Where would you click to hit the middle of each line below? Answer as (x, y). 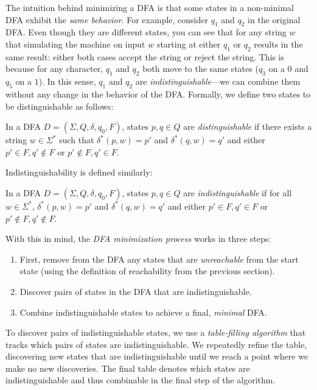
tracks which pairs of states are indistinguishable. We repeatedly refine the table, (156, 344)
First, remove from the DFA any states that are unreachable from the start (159, 259)
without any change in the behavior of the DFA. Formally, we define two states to (158, 94)
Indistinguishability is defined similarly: (79, 172)
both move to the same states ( (200, 69)
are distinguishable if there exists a (248, 126)
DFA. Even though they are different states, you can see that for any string (146, 32)
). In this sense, (67, 81)
